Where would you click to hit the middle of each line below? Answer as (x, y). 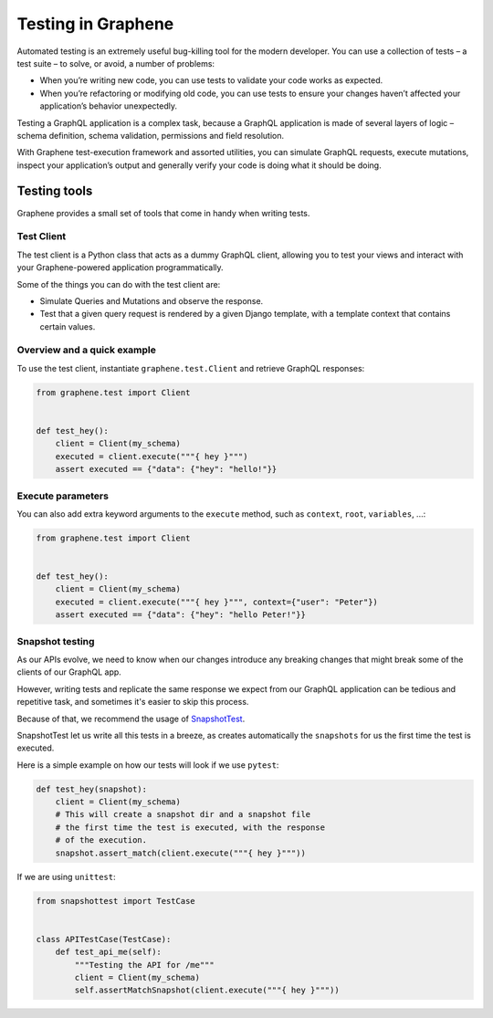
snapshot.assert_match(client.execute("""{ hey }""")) (180, 853)
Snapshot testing (56, 641)
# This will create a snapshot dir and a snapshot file (183, 814)
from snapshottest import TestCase (115, 901)
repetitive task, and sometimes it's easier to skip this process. (133, 702)
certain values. (68, 326)
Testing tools (55, 191)
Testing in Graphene (95, 24)
